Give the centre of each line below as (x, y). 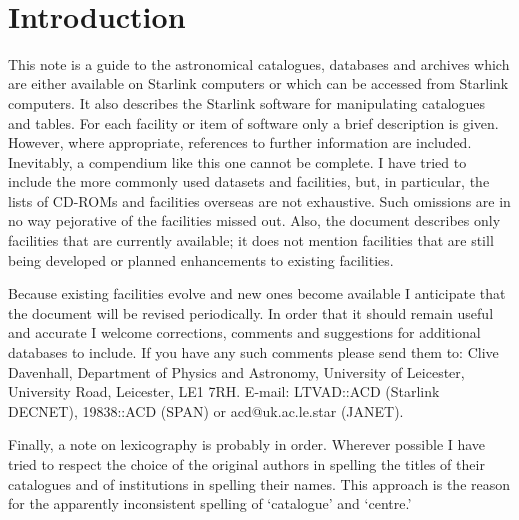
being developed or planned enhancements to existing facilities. (201, 259)
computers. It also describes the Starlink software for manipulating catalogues (247, 102)
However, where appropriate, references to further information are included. (240, 142)
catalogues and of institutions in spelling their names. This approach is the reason (259, 483)
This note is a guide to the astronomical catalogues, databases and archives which (259, 63)
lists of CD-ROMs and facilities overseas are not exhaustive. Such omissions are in (259, 200)
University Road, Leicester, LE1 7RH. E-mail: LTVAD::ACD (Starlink (224, 391)
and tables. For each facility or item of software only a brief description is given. (253, 122)
